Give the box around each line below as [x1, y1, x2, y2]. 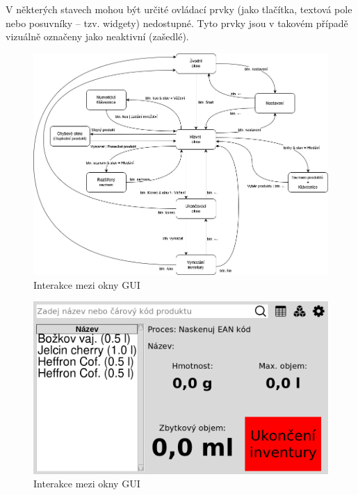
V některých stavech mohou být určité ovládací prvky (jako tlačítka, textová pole [6, 2, 352, 16]
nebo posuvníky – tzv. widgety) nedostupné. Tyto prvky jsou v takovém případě [6, 15, 348, 30]
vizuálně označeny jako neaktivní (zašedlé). [6, 29, 189, 44]
